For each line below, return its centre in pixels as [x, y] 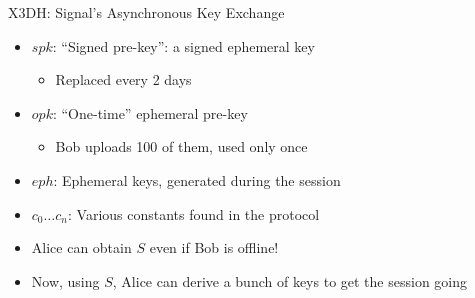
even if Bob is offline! [214, 247]
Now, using [65, 280]
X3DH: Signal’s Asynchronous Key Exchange [146, 12]
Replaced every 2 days [123, 79]
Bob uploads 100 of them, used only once [181, 146]
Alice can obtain [81, 247]
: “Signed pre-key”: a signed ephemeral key [183, 45]
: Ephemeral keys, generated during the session [197, 179]
